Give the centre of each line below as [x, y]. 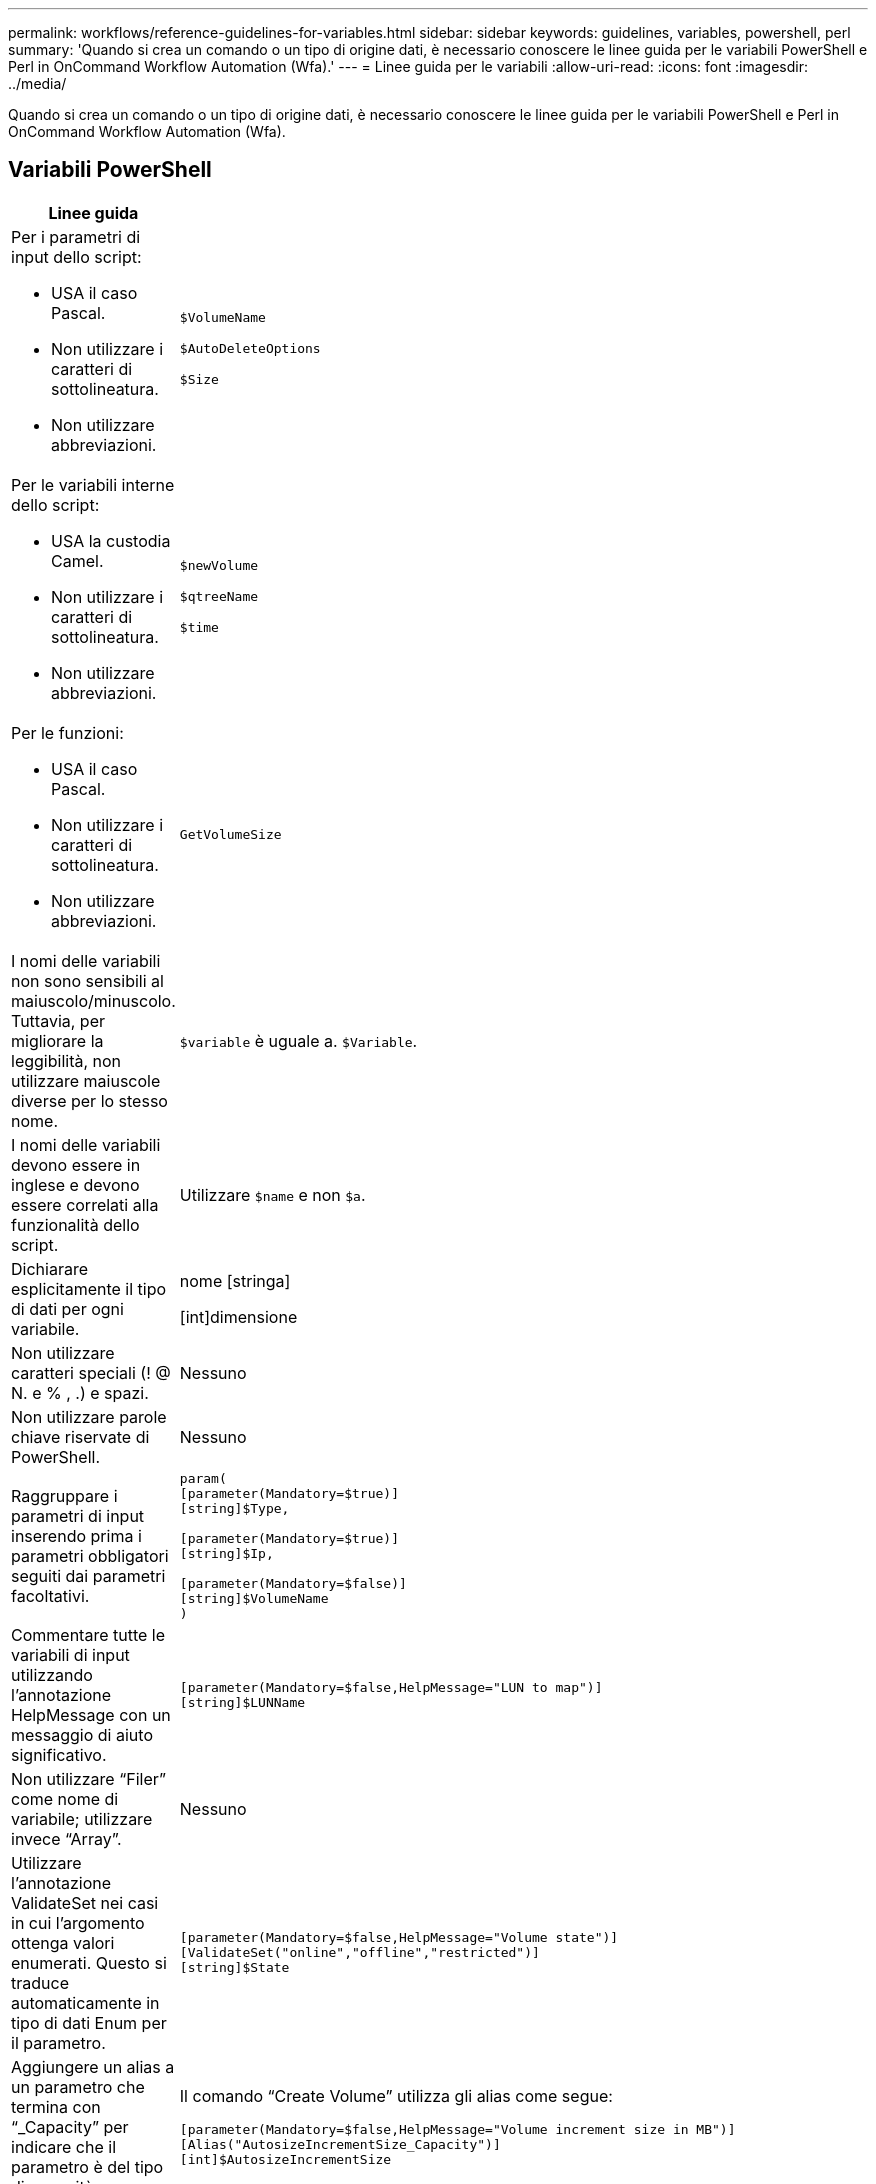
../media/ [37, 83]
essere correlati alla [85, 1204]
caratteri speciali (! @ [91, 1372]
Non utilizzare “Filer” [89, 1778]
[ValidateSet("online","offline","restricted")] [359, 1953]
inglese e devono [75, 1184]
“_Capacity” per [70, 2126]
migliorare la [57, 1040]
